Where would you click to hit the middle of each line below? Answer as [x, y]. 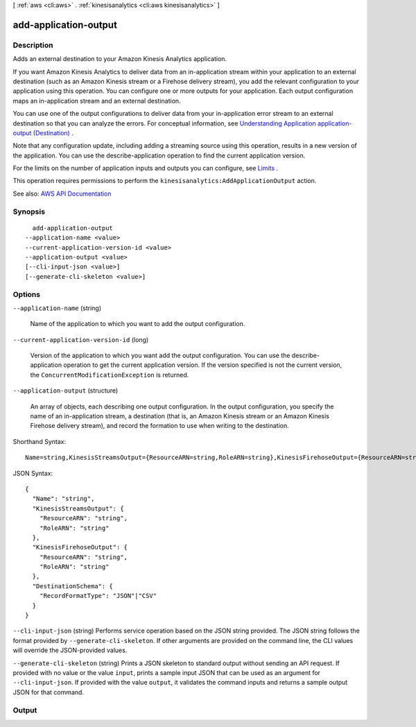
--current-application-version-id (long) [81, 339]
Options [27, 294]
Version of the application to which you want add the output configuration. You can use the [160, 356]
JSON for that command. [49, 692]
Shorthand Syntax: [39, 441]
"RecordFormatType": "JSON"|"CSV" [98, 596]
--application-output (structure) [66, 391]
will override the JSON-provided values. [70, 650]
